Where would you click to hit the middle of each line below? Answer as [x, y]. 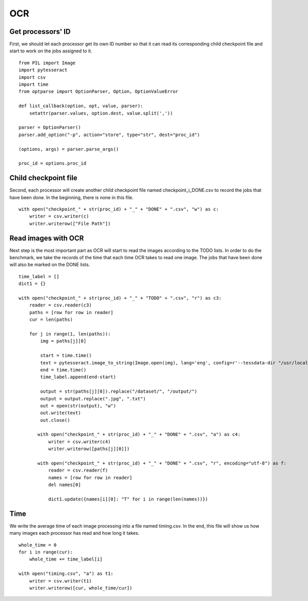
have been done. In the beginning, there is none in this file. [71, 197]
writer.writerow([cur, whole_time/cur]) [81, 588]
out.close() [55, 420]
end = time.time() [63, 370]
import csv [32, 77]
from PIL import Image [47, 63]
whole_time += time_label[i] [66, 559]
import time [34, 84]
